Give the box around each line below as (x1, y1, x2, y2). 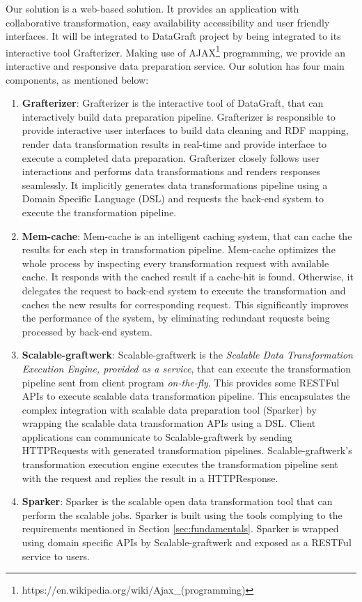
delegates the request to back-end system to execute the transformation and (22, 283, 346, 297)
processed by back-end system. (22, 324, 152, 338)
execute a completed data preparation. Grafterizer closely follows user (22, 150, 320, 165)
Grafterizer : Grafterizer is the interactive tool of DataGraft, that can (22, 96, 324, 110)
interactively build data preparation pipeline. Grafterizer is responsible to (22, 109, 336, 123)
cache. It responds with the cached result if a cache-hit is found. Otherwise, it (22, 269, 354, 284)
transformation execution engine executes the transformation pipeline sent (22, 457, 338, 472)
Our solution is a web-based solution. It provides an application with (6, 1, 299, 15)
